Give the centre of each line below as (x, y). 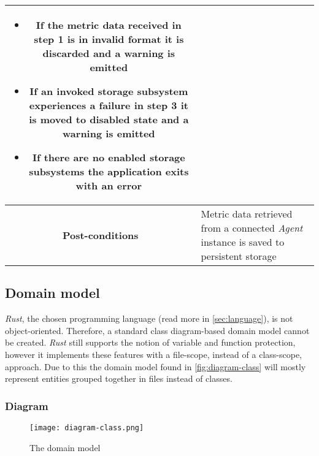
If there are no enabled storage (109, 157)
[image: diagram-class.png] (87, 427)
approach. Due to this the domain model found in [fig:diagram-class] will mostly (156, 366)
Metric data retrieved (247, 214)
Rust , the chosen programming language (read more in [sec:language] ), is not (149, 318)
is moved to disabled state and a (109, 119)
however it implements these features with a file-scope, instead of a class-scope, (153, 354)
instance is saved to (243, 242)
